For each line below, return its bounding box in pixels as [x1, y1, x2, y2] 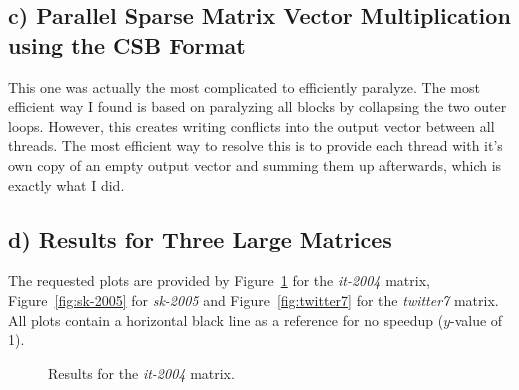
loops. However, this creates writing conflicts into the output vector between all [8, 115, 495, 136]
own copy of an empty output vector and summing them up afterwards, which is [8, 154, 502, 175]
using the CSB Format [8, 29, 246, 60]
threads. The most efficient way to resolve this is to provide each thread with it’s [8, 135, 503, 156]
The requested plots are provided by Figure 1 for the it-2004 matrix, [8, 270, 430, 291]
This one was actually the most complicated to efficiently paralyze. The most [8, 76, 480, 97]
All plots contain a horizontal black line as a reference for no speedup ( [8, 309, 444, 330]
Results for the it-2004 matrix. [48, 362, 235, 383]
